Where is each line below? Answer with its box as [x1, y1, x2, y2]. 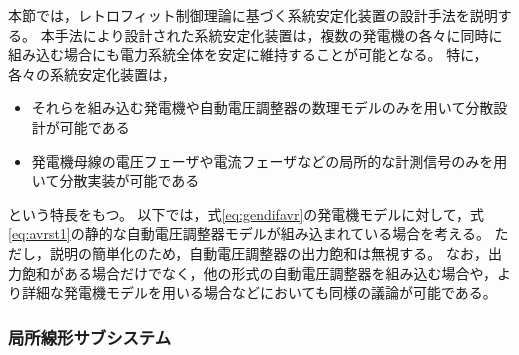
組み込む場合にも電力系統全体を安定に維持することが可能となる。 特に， [8, 44, 488, 65]
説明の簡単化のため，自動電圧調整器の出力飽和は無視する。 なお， [49, 242, 488, 263]
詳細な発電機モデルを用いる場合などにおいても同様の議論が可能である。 [21, 282, 497, 303]
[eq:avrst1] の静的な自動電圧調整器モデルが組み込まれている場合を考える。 [8, 223, 490, 244]
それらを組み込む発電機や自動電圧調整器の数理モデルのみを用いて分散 [31, 97, 494, 118]
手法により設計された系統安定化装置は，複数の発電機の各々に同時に [54, 24, 503, 45]
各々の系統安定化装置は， [8, 63, 176, 84]
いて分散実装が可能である [31, 170, 200, 191]
